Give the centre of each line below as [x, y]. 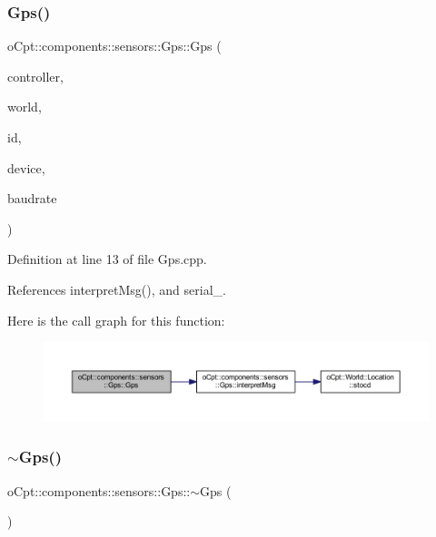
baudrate [32, 198]
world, [25, 107]
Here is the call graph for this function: [116, 320]
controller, [35, 76]
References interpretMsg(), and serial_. [117, 289]
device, [26, 167]
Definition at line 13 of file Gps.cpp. [107, 259]
